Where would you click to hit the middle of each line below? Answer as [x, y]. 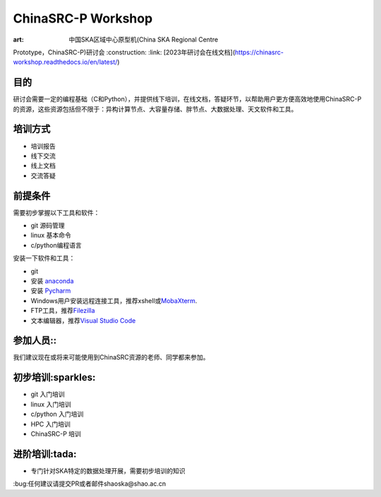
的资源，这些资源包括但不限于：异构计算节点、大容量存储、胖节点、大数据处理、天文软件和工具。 [155, 109]
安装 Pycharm [51, 291]
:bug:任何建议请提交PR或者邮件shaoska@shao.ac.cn [89, 484]
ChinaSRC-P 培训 [56, 434]
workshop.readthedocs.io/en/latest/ [65, 62]
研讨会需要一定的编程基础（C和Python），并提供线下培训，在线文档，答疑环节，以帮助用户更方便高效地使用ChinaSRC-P [187, 99]
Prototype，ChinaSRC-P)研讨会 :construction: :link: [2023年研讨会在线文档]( [124, 52]
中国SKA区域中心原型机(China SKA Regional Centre [144, 39]
